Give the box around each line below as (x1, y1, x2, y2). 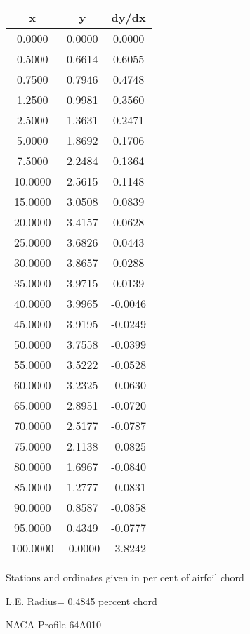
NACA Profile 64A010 (6, 617, 101, 632)
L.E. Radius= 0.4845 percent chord (6, 593, 157, 608)
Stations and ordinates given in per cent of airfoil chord (6, 570, 244, 584)
